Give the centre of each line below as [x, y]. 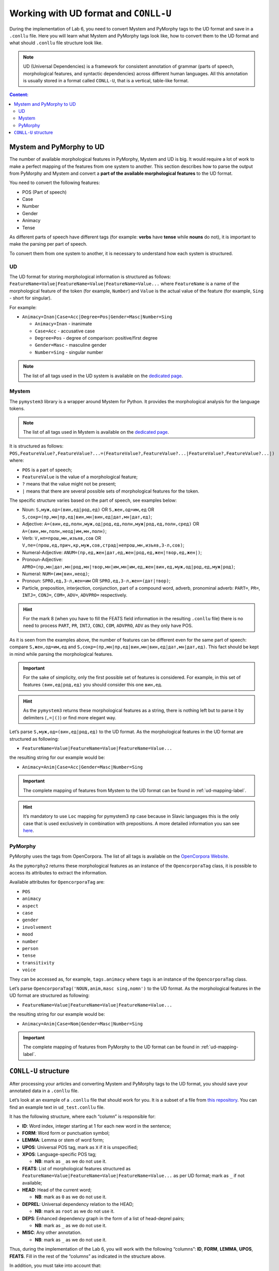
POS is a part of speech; [47, 470]
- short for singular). [30, 298]
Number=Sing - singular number [69, 352]
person [30, 948]
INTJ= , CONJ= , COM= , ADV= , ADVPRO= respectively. [75, 595]
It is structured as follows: [36, 446]
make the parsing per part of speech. [48, 244]
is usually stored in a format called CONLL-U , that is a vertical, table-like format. [106, 80]
